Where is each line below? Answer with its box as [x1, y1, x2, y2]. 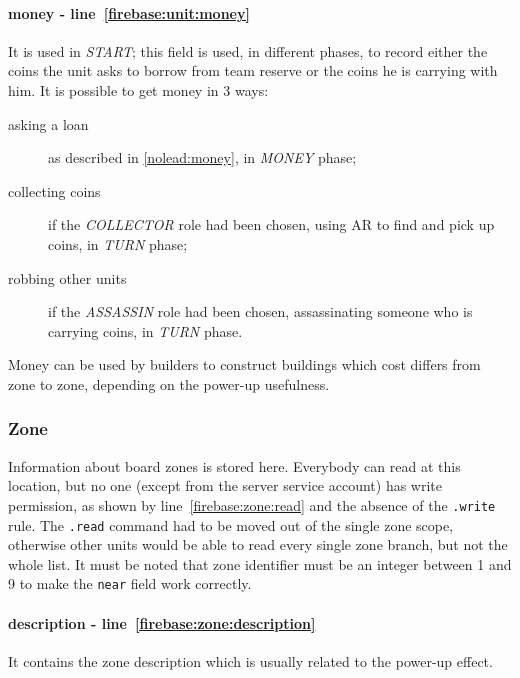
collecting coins [8, 180, 101, 201]
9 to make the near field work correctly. [8, 573, 252, 594]
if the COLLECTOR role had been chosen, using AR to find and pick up [48, 214, 495, 235]
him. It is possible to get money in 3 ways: [8, 79, 269, 100]
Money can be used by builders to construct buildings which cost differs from [8, 354, 481, 375]
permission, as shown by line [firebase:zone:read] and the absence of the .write [8, 494, 496, 515]
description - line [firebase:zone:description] [8, 612, 316, 633]
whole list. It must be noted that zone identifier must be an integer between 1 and [8, 553, 512, 574]
